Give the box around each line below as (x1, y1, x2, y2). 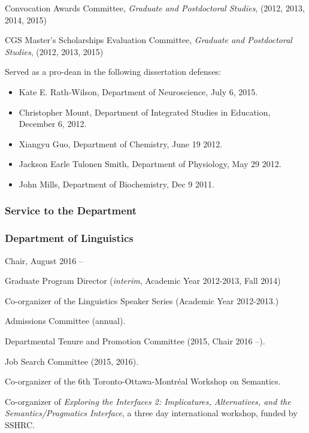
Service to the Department (5, 203, 137, 218)
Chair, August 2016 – (5, 254, 83, 267)
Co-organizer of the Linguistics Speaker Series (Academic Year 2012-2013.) (5, 294, 279, 307)
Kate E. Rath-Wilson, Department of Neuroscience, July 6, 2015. (19, 85, 258, 98)
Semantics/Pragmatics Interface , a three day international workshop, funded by (5, 407, 298, 419)
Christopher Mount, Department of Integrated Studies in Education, (19, 105, 271, 118)
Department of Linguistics (5, 231, 134, 246)
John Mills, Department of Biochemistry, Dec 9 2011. (19, 177, 214, 190)
